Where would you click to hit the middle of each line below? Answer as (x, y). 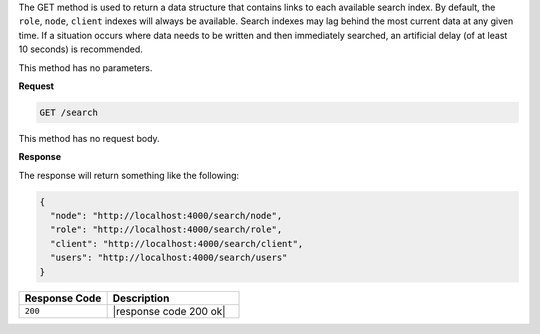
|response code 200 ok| (169, 311)
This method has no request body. (89, 138)
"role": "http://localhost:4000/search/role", (166, 229)
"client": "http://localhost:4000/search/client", (177, 243)
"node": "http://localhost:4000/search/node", (166, 216)
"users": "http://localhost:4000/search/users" (169, 258)
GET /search (69, 112)
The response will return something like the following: (129, 175)
